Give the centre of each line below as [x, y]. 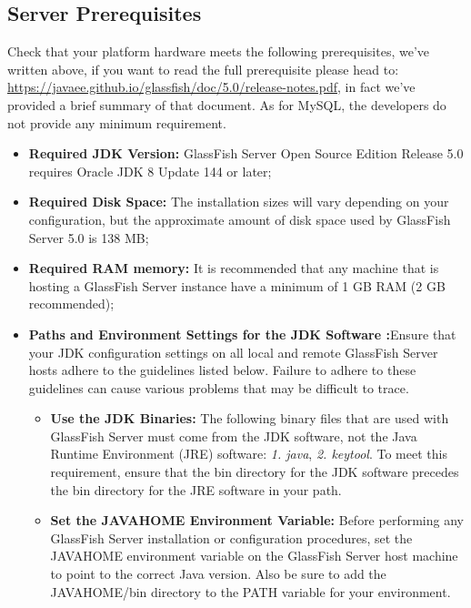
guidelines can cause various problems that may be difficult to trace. [219, 387]
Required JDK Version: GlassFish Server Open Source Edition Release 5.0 [246, 153]
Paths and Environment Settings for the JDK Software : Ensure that [242, 334]
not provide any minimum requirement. [117, 122]
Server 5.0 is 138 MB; [89, 237]
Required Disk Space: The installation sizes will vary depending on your [239, 202]
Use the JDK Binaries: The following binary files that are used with [250, 418]
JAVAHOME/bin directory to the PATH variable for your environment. [251, 591]
